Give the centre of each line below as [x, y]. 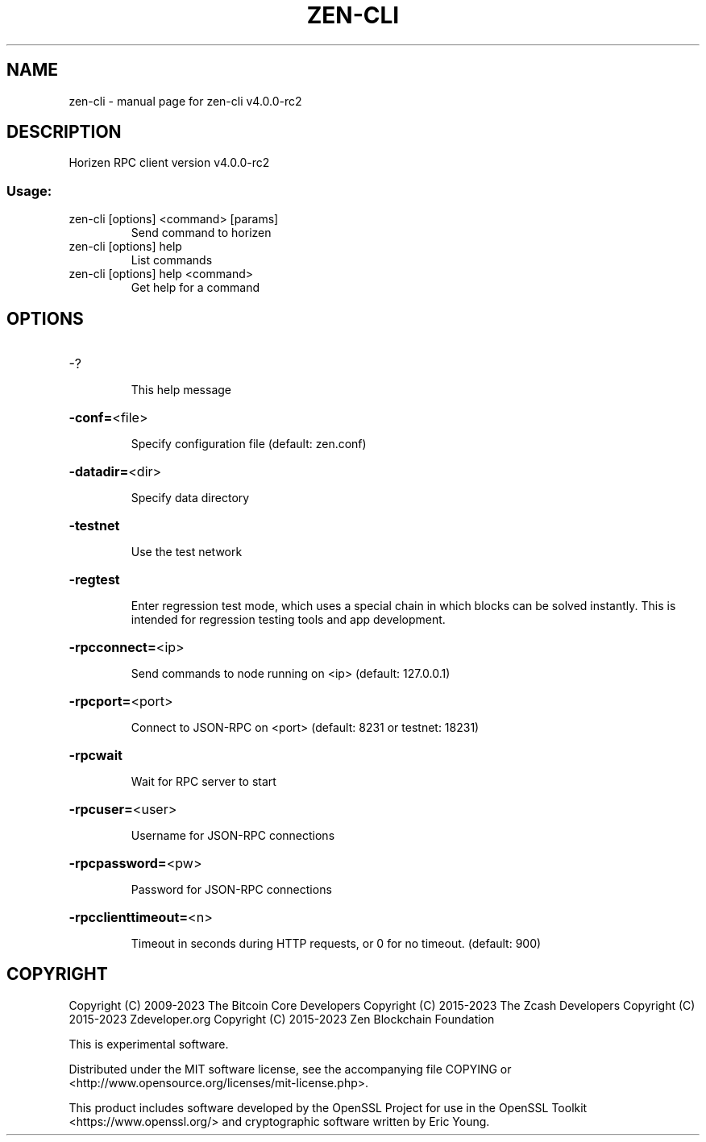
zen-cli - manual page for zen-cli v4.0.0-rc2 [185, 101]
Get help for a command [195, 288]
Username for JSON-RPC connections [233, 836]
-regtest [94, 580]
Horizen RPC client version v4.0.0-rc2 [169, 163]
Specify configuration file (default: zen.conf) [249, 444]
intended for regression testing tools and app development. [288, 620]
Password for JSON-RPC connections [231, 890]
